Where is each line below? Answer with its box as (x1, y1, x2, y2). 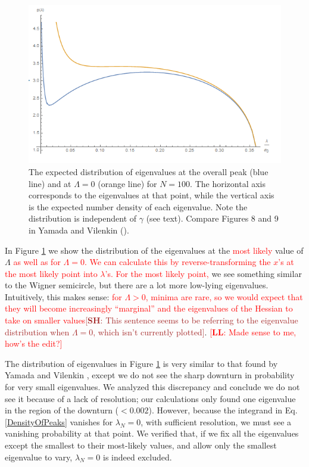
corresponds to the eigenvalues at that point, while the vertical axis (29, 189, 274, 201)
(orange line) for (98, 177, 157, 189)
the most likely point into (5, 267, 98, 279)
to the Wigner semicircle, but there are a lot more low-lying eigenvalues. (5, 279, 269, 291)
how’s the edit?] (5, 337, 63, 350)
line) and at (29, 177, 71, 189)
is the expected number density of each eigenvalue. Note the (29, 200, 248, 213)
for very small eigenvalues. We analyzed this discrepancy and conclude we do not (5, 381, 300, 393)
